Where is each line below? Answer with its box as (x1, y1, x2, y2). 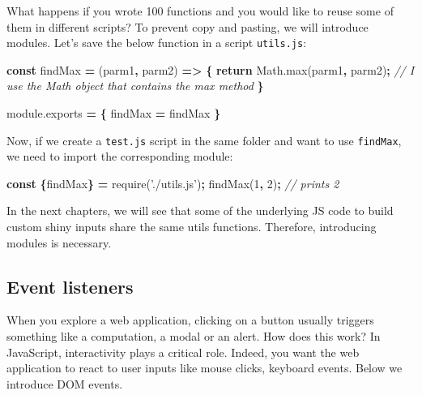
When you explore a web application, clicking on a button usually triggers (6, 311, 374, 328)
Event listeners (6, 273, 134, 298)
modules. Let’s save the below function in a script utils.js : (6, 34, 307, 51)
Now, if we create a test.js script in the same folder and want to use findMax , (6, 131, 402, 148)
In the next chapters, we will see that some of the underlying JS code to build (6, 202, 394, 219)
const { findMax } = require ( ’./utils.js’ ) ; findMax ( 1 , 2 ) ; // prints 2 (6, 174, 339, 191)
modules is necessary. (6, 234, 112, 251)
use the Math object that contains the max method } (6, 77, 264, 94)
